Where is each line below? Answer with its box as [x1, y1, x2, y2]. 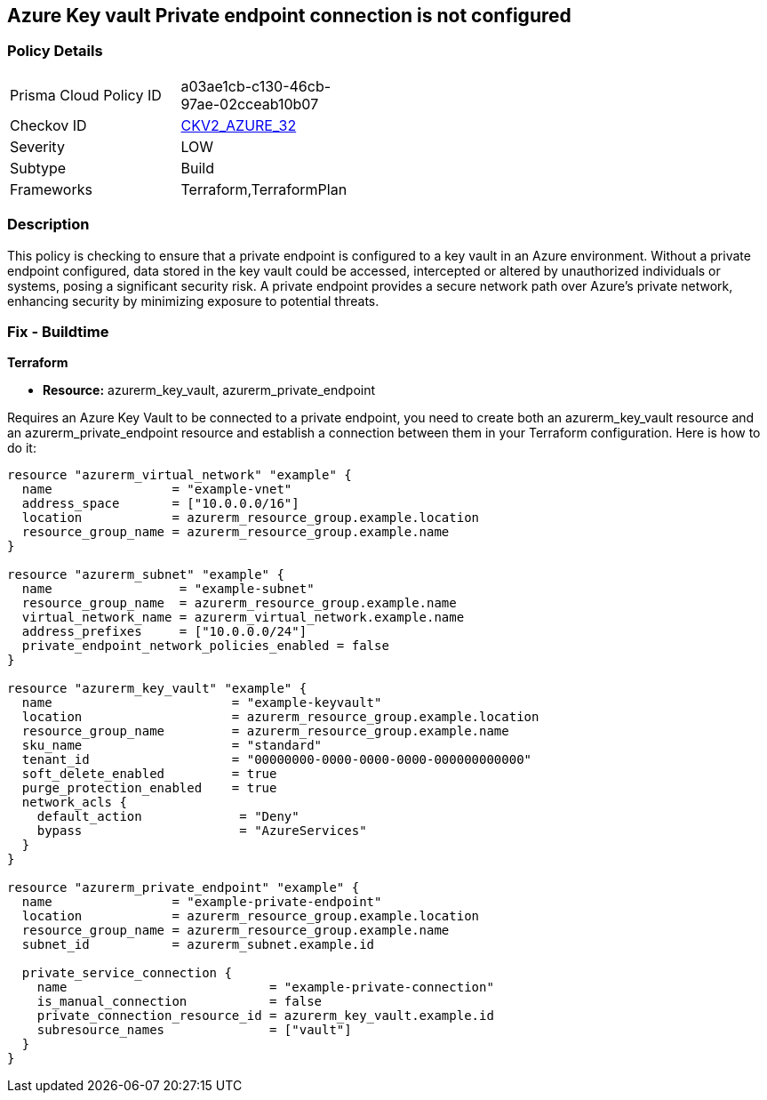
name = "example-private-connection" [36, 980, 494, 995]
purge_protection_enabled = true [21, 781, 277, 796]
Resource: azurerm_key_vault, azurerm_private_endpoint [43, 382, 376, 398]
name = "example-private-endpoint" [21, 895, 382, 910]
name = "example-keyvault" [21, 695, 382, 711]
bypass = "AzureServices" [36, 823, 367, 839]
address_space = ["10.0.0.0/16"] [21, 496, 300, 511]
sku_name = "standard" [21, 738, 323, 753]
